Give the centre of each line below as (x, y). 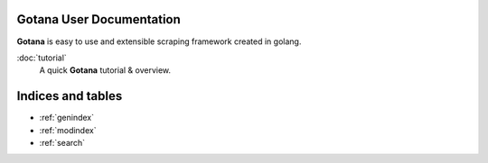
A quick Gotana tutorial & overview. (105, 70)
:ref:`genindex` (67, 118)
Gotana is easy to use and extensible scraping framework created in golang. (159, 41)
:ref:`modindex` (68, 130)
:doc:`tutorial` (42, 58)
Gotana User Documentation (99, 19)
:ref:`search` (62, 142)
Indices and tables (70, 96)
